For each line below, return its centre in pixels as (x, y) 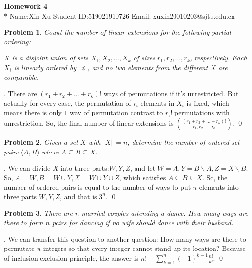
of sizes (144, 58)
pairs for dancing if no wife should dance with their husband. (143, 222)
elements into (219, 187)
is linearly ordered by (45, 67)
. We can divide (27, 168)
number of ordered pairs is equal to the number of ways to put (97, 187)
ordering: (17, 41)
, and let (143, 168)
